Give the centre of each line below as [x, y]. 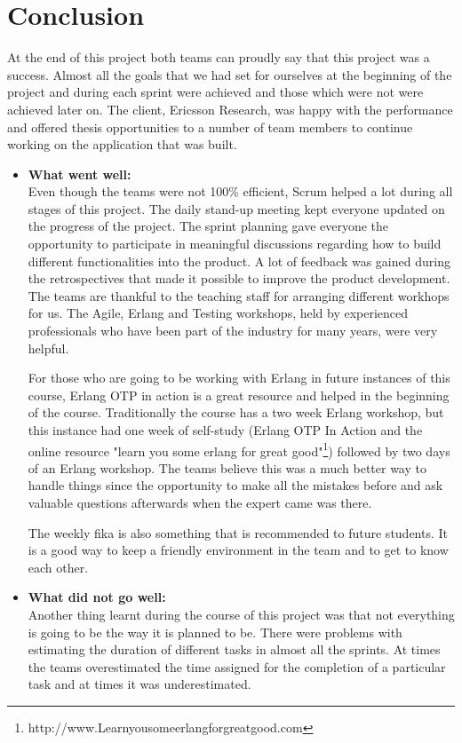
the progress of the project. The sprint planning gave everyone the [208, 226]
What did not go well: [97, 597]
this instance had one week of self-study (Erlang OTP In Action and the [225, 430]
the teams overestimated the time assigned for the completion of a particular [237, 666]
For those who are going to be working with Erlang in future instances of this [239, 378]
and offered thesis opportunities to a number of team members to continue [210, 126]
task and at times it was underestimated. [139, 684]
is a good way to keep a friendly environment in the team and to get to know [238, 550]
